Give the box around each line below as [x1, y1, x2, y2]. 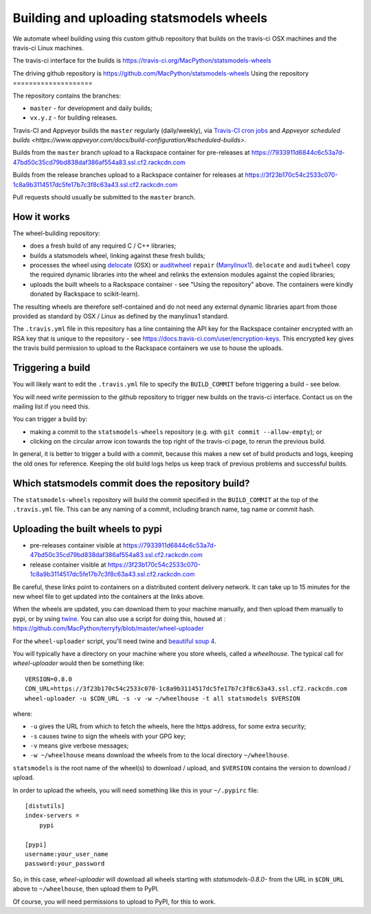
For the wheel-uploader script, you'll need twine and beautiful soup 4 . [12, 637, 216, 645]
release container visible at [30, 561, 106, 569]
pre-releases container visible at [30, 541, 122, 550]
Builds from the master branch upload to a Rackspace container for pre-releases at [12, 149, 250, 157]
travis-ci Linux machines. [12, 43, 85, 52]
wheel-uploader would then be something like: [12, 659, 145, 667]
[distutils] [25, 802, 65, 810]
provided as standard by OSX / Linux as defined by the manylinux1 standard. [12, 312, 229, 320]
